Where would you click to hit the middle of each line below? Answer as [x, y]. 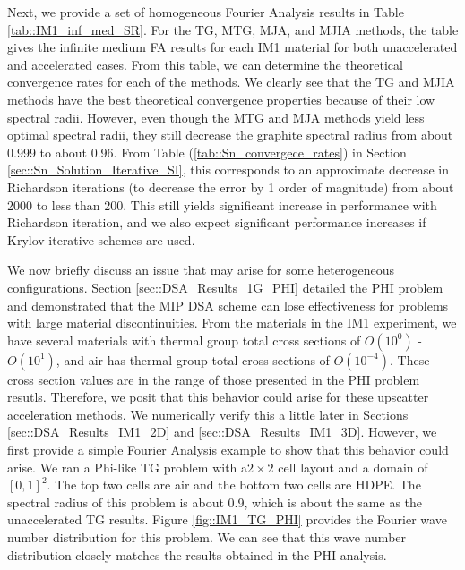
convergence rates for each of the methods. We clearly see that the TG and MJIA [231, 82]
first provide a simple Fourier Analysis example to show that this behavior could [228, 450]
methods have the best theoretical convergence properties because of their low [221, 99]
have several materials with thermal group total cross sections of [184, 340]
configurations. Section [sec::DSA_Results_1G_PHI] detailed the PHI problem [225, 287]
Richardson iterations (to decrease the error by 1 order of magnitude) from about [231, 187]
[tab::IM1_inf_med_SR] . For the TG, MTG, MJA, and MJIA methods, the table [233, 29]
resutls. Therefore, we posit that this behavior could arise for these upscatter [218, 397]
